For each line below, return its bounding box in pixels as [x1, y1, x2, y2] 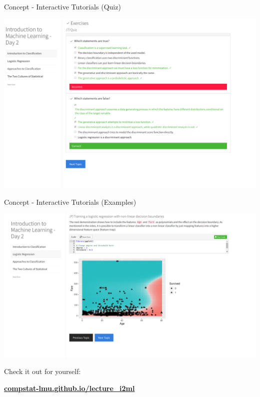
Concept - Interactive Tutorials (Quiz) [4, 1, 121, 11]
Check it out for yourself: [4, 366, 81, 376]
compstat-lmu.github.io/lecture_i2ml [4, 383, 135, 393]
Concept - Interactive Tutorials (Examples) [4, 197, 136, 207]
